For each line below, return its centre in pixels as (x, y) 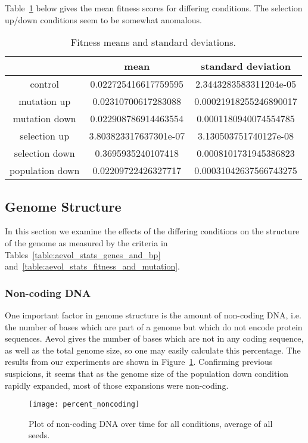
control (44, 84)
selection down (44, 153)
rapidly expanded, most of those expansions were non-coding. (117, 385)
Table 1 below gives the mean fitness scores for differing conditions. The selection (154, 8)
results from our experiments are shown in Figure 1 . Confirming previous (139, 362)
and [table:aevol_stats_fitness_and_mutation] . (92, 266)
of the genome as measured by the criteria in (86, 242)
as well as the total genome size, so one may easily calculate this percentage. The (153, 350)
